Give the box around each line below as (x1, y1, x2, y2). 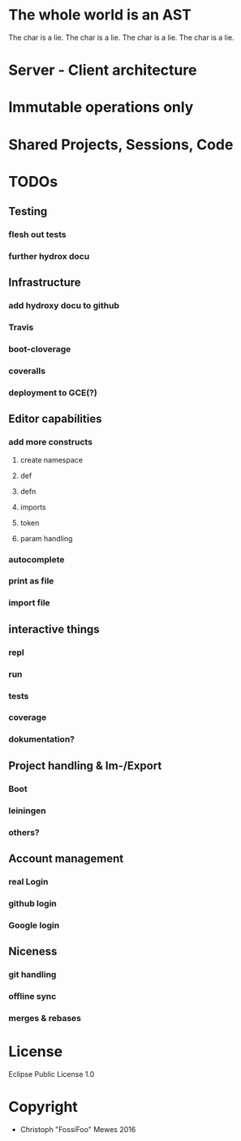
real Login (8, 876, 49, 887)
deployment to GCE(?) (8, 387, 97, 398)
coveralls (8, 365, 46, 377)
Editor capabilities (8, 412, 102, 426)
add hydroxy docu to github (8, 300, 120, 312)
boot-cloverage (8, 343, 71, 355)
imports (19, 502, 46, 512)
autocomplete (8, 553, 65, 565)
